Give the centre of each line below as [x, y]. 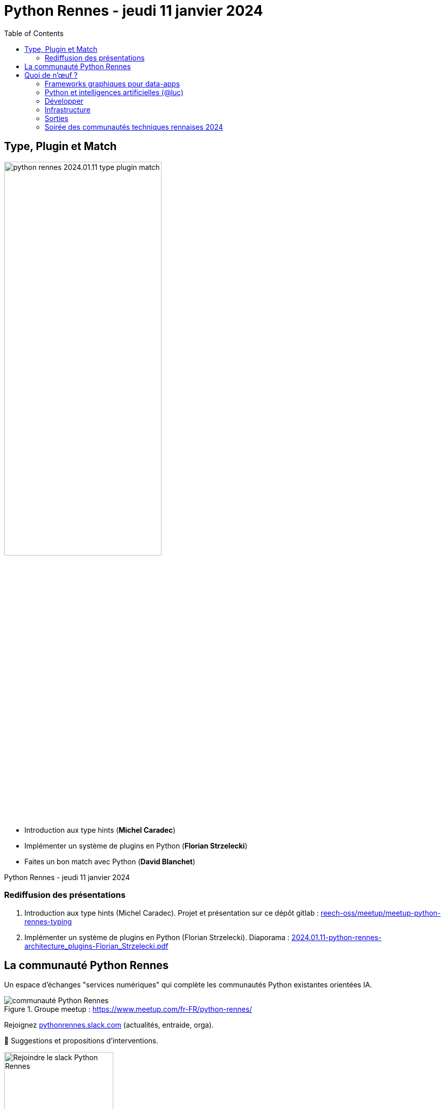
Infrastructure [68, 109]
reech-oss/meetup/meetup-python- [381, 913]
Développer [64, 101]
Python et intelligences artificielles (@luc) [114, 92]
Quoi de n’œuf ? [51, 75]
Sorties [57, 118]
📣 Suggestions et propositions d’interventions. [81, 1041]
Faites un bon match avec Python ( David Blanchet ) [110, 861]
